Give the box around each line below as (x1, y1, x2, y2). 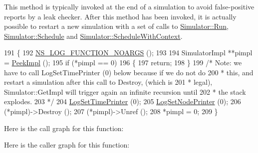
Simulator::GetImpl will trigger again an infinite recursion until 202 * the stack (4, 86, 246, 97)
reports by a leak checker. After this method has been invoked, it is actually (4, 11, 237, 21)
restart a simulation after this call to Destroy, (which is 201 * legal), (4, 77, 213, 87)
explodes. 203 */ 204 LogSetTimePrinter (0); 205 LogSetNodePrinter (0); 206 (4, 96, 241, 107)
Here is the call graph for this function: (4, 123, 124, 133)
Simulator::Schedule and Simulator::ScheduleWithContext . (4, 30, 183, 41)
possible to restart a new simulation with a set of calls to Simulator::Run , (4, 21, 229, 31)
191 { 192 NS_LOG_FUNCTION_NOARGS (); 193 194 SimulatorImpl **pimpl (4, 47, 253, 58)
